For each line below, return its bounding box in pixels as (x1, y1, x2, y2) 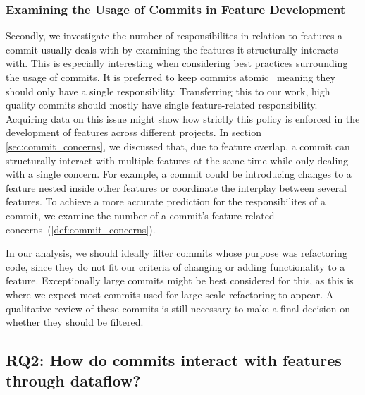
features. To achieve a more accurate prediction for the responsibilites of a (6, 194, 326, 209)
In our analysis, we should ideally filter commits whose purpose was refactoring (6, 245, 347, 260)
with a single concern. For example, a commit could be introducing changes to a (6, 166, 352, 181)
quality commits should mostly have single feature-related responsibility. (6, 97, 318, 112)
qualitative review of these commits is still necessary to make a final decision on (6, 300, 350, 315)
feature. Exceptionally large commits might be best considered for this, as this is (6, 273, 354, 288)
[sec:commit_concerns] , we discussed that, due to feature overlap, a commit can (6, 138, 350, 153)
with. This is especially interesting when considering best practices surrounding (6, 56, 348, 71)
